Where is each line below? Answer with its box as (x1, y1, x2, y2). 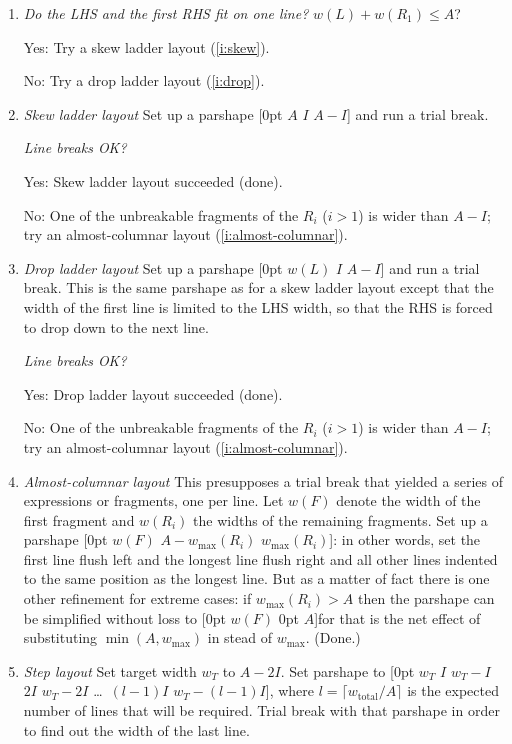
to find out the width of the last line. (23, 719, 250, 740)
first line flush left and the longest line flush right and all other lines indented (23, 548, 498, 569)
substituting (23, 627, 98, 648)
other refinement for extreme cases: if (23, 588, 252, 609)
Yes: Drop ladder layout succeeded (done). (23, 383, 283, 404)
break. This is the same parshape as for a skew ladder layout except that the (23, 277, 494, 298)
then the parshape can (358, 588, 495, 609)
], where (265, 680, 315, 701)
